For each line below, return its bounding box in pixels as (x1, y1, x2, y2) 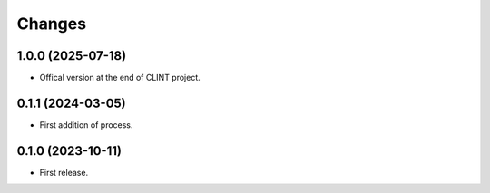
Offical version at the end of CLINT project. (39, 72, 201, 83)
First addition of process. (39, 119, 133, 130)
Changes (16, 14, 86, 34)
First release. (39, 167, 89, 178)
